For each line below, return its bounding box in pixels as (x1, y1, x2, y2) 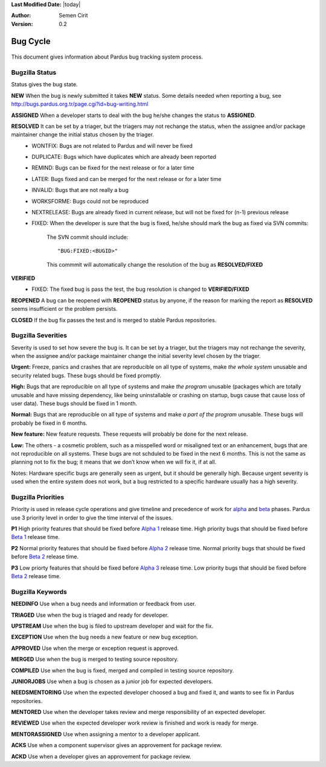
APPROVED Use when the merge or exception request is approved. (11, 644, 179, 652)
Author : (11, 12, 31, 19)
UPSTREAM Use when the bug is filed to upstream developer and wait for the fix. (11, 622, 214, 629)
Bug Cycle (11, 36, 51, 46)
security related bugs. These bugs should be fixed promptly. (11, 372, 162, 379)
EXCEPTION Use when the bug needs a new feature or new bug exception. (11, 634, 199, 641)
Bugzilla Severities (11, 331, 68, 340)
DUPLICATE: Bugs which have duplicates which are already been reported (31, 153, 217, 161)
